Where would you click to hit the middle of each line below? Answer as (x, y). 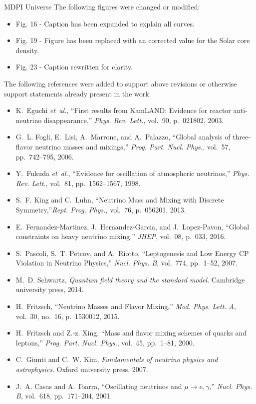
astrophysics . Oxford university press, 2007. (82, 369)
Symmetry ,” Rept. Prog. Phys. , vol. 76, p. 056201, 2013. (101, 209)
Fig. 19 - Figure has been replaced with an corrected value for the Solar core (133, 40)
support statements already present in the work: (78, 93)
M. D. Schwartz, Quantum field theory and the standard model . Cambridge (130, 279)
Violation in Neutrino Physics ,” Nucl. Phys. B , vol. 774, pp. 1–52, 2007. (127, 263)
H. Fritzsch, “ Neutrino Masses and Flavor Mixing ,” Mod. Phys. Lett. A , (126, 306)
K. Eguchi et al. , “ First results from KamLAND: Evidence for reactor (123, 110)
